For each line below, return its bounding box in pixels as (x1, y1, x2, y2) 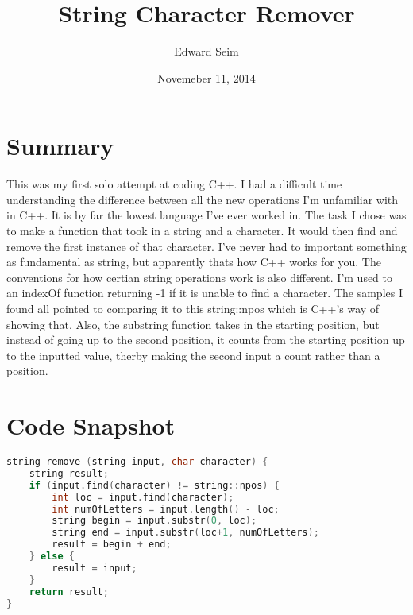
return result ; (29, 586, 109, 598)
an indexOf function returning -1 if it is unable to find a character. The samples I (6, 284, 403, 301)
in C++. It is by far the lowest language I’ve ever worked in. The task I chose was (6, 207, 407, 223)
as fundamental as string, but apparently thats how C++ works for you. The (6, 253, 381, 270)
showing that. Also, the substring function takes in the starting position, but (6, 315, 380, 332)
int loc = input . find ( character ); (52, 491, 234, 503)
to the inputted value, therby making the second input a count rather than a (6, 346, 380, 363)
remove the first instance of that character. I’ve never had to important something (6, 238, 407, 254)
